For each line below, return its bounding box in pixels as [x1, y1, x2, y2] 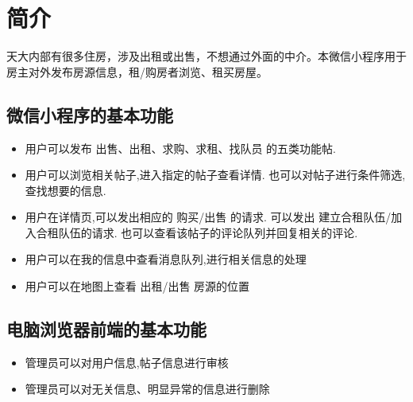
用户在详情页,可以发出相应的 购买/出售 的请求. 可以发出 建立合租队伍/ [25, 209, 392, 225]
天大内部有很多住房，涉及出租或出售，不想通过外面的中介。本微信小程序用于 [6, 48, 407, 64]
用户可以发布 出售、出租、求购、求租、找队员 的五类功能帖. [25, 139, 337, 156]
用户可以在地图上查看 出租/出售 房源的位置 [25, 278, 250, 295]
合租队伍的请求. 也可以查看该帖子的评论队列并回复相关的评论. [36, 224, 358, 240]
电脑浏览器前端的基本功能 [6, 317, 206, 342]
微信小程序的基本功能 [6, 102, 173, 127]
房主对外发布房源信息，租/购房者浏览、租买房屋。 [6, 63, 268, 80]
